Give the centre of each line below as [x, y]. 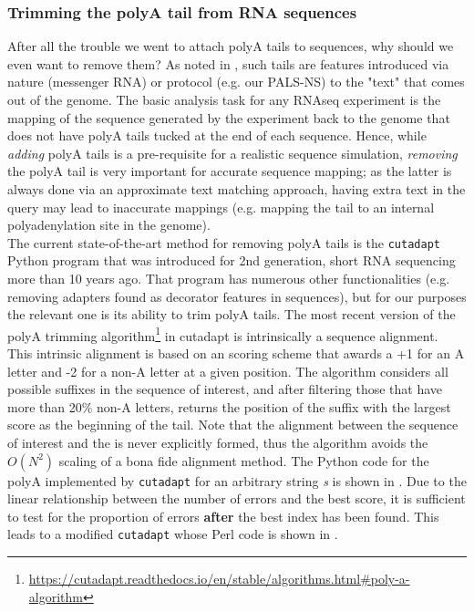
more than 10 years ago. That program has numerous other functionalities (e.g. [229, 278]
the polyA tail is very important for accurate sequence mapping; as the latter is [230, 171]
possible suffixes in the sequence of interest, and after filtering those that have [225, 389]
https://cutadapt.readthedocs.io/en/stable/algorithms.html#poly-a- [219, 579]
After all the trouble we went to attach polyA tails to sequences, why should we [231, 46]
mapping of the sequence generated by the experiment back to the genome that [229, 117]
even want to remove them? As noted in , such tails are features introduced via [228, 63]
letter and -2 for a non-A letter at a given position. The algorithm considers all [228, 371]
